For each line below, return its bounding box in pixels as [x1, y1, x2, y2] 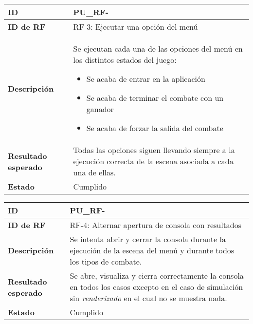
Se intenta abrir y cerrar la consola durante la [70, 233, 226, 245]
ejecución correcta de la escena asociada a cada [73, 155, 234, 167]
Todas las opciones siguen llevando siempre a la [73, 144, 235, 155]
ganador [86, 103, 114, 114]
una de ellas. [73, 167, 116, 178]
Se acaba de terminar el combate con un [86, 92, 224, 103]
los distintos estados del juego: [73, 54, 177, 65]
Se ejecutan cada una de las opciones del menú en [73, 43, 243, 54]
